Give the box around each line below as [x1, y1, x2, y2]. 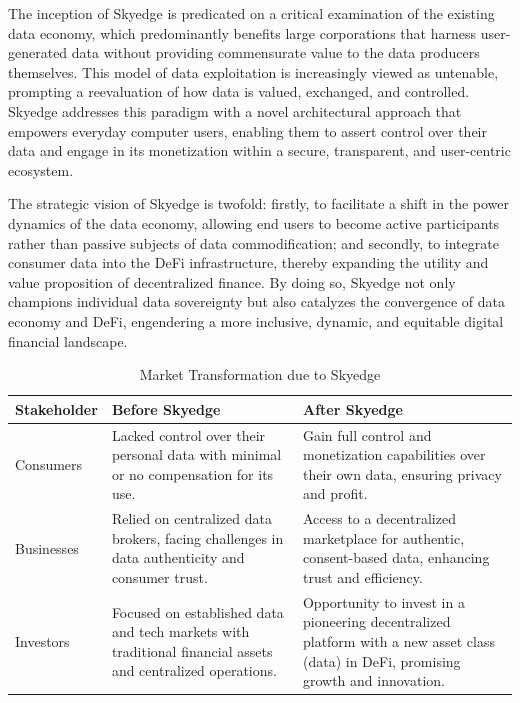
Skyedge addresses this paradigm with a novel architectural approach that [8, 100, 462, 121]
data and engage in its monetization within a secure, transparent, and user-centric [8, 140, 511, 161]
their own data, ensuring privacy [302, 463, 502, 484]
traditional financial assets [111, 640, 273, 661]
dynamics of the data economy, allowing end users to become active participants [8, 212, 500, 233]
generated [8, 42, 68, 63]
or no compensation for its [111, 463, 274, 484]
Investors [15, 630, 70, 651]
